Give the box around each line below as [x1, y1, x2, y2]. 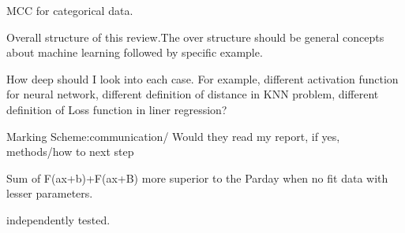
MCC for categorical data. [6, 2, 133, 18]
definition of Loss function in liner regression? [6, 101, 227, 117]
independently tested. [6, 211, 111, 227]
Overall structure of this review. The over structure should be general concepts [6, 28, 384, 45]
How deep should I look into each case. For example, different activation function [6, 70, 399, 87]
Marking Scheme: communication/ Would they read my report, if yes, [6, 128, 340, 144]
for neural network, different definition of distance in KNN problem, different [6, 86, 379, 102]
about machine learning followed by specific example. [6, 44, 263, 61]
